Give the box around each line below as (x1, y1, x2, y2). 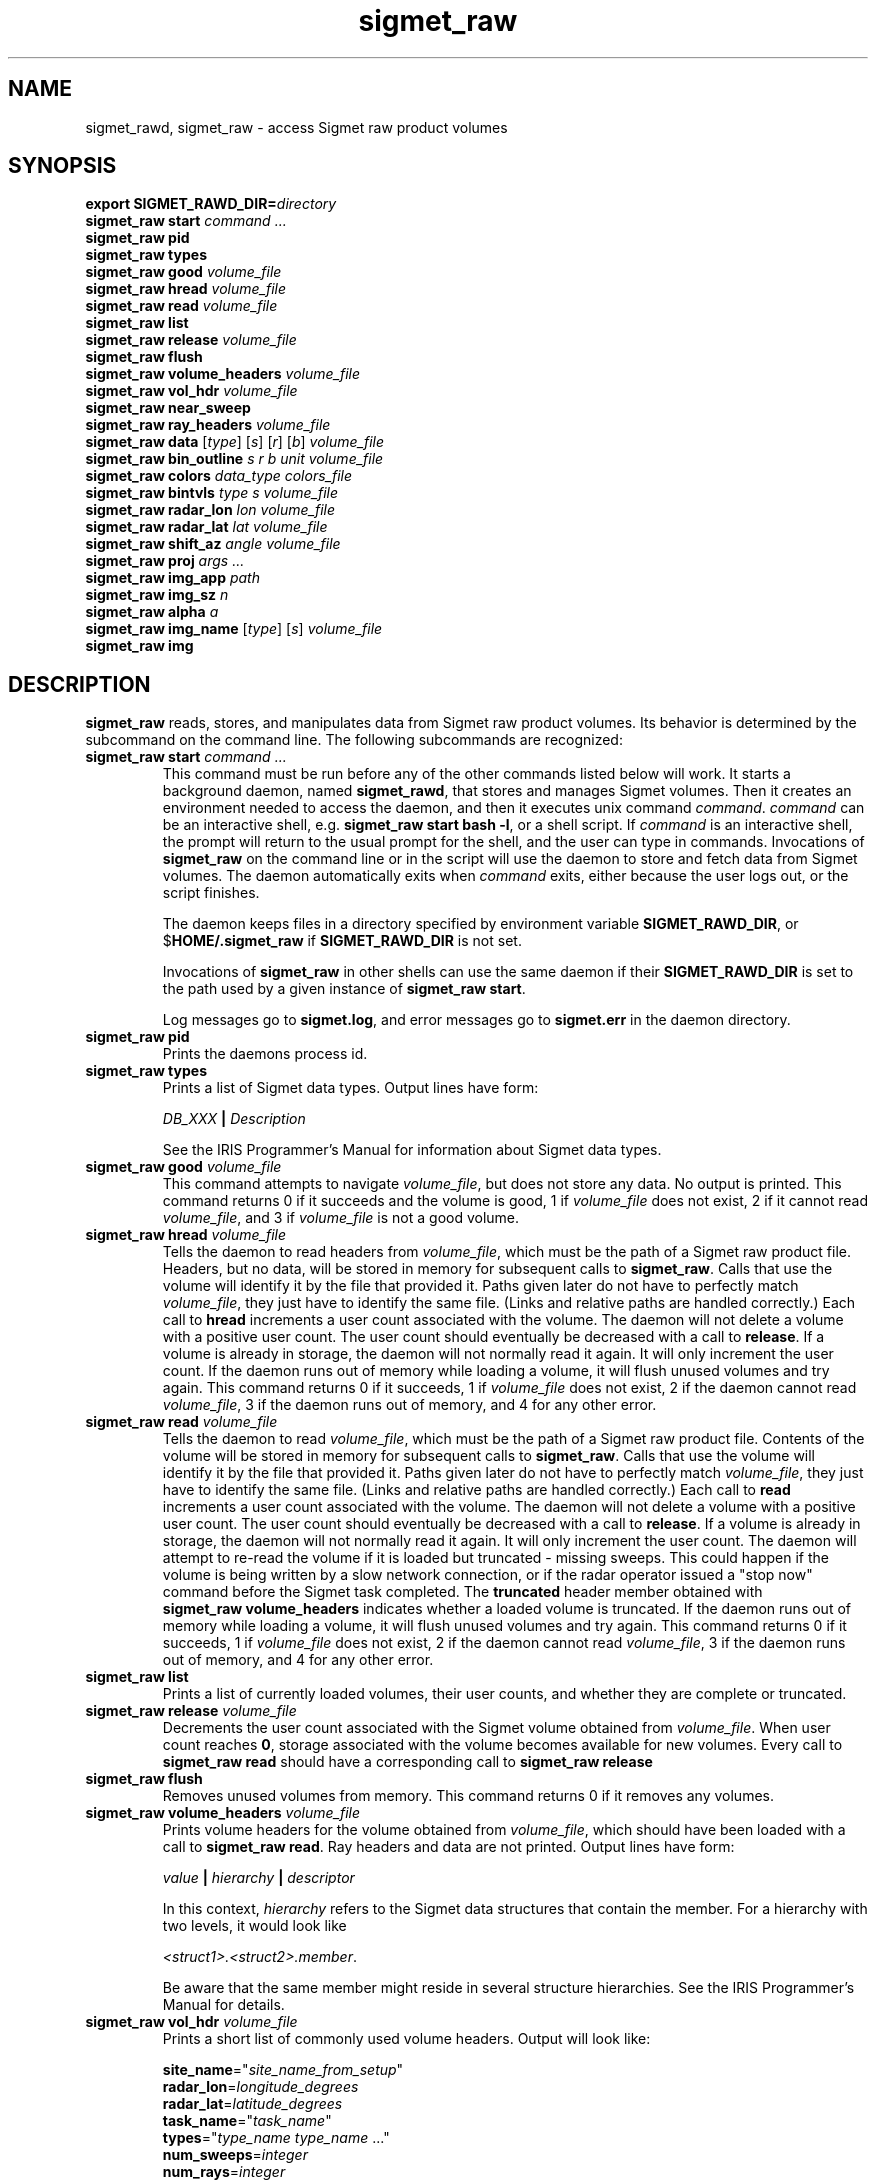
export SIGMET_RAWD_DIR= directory (85, 195, 337, 213)
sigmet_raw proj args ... (85, 552, 245, 570)
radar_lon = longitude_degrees (162, 2078, 359, 2096)
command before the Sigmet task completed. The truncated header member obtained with (162, 1583, 763, 1601)
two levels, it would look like (162, 1917, 347, 1935)
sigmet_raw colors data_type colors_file (85, 467, 353, 485)
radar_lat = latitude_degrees (162, 2095, 343, 2113)
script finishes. (162, 884, 260, 902)
